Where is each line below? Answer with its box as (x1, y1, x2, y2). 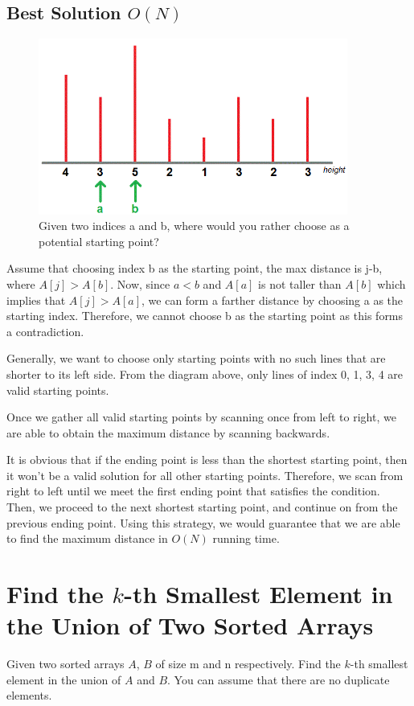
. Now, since (110, 275, 170, 292)
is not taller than (258, 275, 342, 292)
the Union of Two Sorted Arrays (6, 609, 374, 642)
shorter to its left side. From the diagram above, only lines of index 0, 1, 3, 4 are (6, 365, 404, 382)
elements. (6, 687, 52, 704)
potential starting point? (39, 232, 159, 249)
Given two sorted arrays (6, 655, 125, 672)
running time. (212, 530, 280, 547)
